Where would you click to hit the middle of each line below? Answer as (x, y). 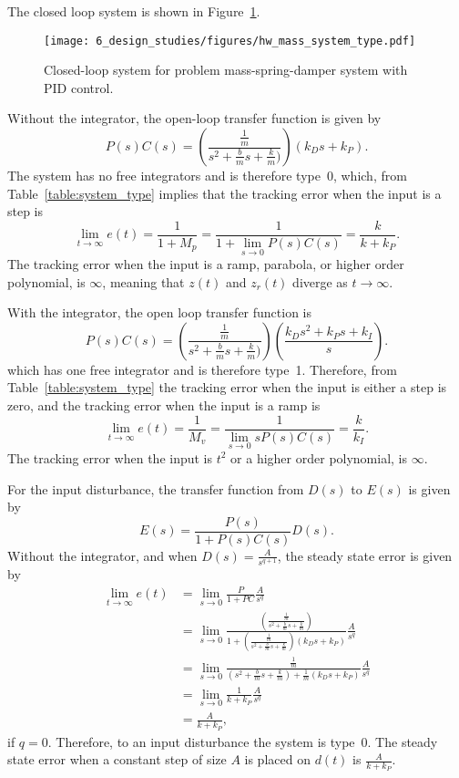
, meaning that (143, 281)
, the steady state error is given (365, 555)
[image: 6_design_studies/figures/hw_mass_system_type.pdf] (230, 41)
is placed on (277, 759)
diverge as (320, 281)
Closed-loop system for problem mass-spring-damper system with (226, 70)
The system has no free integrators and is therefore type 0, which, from (207, 176)
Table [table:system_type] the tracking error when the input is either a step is (227, 387)
